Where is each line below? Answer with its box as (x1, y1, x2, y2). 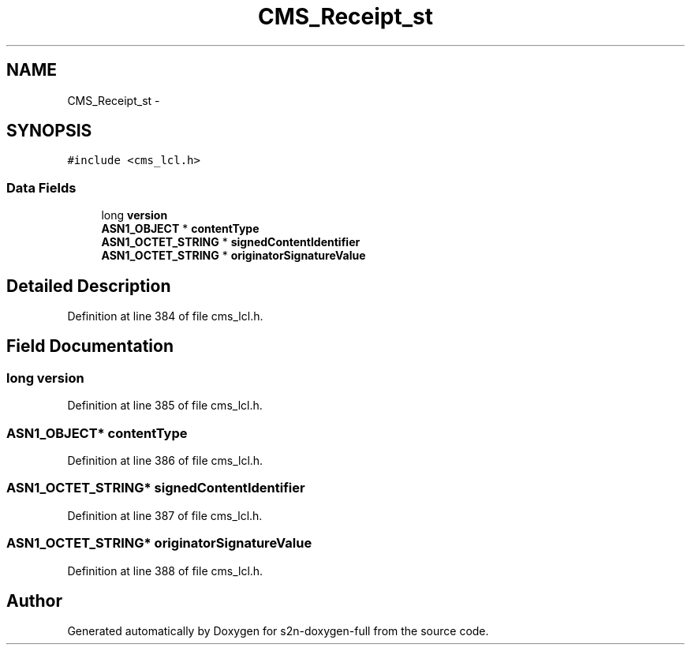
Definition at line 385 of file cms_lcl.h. (67, 398, 263, 413)
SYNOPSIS (6, 121, 92, 141)
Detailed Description (6, 275, 171, 296)
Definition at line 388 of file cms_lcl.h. (67, 563, 263, 578)
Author (6, 590, 62, 611)
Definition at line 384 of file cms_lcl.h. (67, 309, 263, 324)
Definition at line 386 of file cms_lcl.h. (67, 454, 263, 467)
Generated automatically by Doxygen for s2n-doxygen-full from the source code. (67, 624, 489, 638)
